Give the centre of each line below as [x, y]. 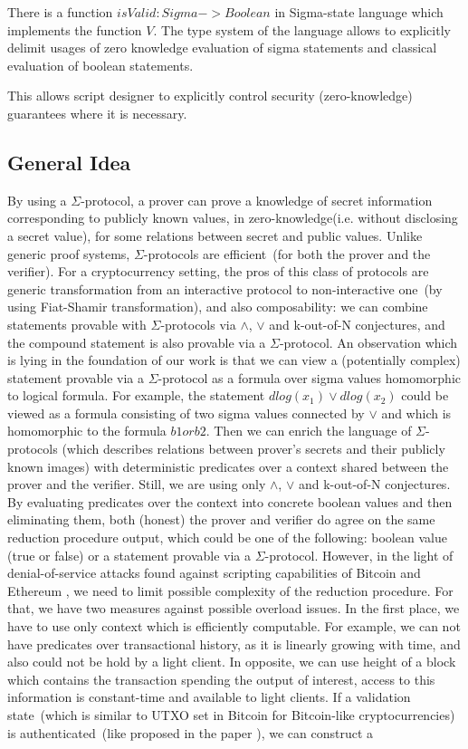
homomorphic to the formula [87, 431]
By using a [37, 200]
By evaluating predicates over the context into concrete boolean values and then [230, 501]
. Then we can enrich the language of [309, 431]
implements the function [75, 29]
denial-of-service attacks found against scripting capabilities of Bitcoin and [214, 573]
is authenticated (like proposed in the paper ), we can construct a [191, 732]
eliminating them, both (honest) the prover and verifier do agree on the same [221, 519]
